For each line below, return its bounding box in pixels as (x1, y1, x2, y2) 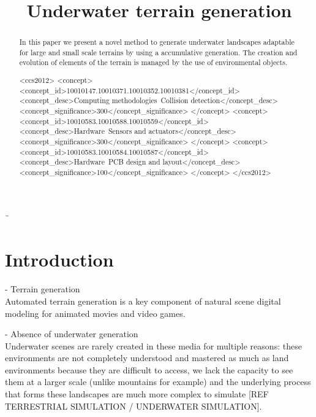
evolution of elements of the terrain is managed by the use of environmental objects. (19, 57, 288, 68)
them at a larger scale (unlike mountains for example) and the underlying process (5, 375, 311, 388)
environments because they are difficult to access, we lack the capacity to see (5, 363, 293, 376)
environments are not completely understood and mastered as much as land (5, 351, 289, 364)
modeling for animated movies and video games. (5, 306, 186, 319)
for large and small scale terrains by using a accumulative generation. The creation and (19, 47, 298, 57)
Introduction (5, 247, 114, 272)
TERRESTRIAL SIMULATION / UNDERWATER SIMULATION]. (5, 399, 262, 412)
